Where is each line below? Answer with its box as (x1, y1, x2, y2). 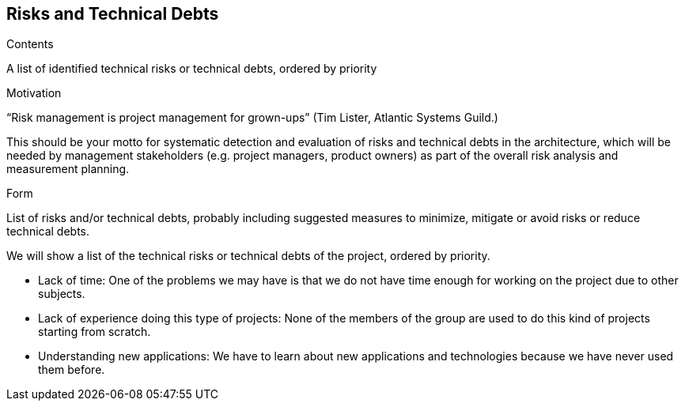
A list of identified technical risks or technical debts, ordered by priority (6, 62, 377, 76)
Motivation (6, 86, 62, 100)
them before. (38, 363, 105, 377)
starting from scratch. (38, 325, 151, 339)
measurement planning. (6, 162, 130, 176)
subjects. (38, 287, 85, 301)
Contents (6, 37, 54, 51)
